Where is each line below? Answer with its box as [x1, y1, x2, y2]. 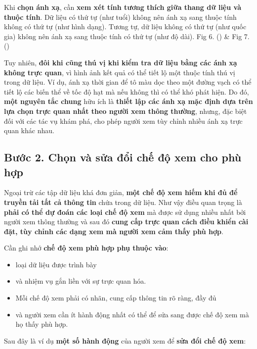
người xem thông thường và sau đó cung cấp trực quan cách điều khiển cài [4, 216, 249, 227]
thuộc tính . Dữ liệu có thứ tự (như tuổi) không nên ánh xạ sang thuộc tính [4, 11, 237, 22]
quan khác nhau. [4, 125, 54, 136]
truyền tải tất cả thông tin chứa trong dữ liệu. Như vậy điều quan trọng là [4, 197, 242, 207]
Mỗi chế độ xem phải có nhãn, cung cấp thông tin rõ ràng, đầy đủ [15, 293, 216, 303]
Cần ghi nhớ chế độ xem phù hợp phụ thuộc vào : [4, 243, 169, 253]
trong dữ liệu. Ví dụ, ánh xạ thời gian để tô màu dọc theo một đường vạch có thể [4, 77, 252, 87]
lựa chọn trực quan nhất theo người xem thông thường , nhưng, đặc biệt [4, 105, 247, 116]
